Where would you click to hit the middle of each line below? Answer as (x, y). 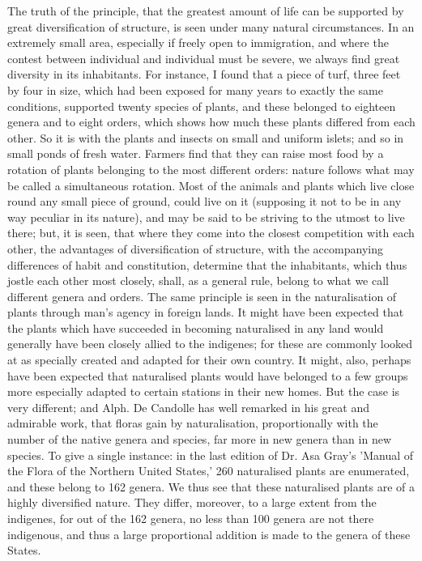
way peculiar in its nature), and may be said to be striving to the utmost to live (206, 217)
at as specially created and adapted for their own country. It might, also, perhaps (209, 360)
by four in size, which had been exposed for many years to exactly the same (195, 89)
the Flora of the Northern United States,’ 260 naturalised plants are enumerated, (209, 471)
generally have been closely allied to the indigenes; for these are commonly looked (210, 344)
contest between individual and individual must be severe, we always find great (204, 58)
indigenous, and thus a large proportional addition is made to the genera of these (209, 534)
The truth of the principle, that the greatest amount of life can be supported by (206, 11)
